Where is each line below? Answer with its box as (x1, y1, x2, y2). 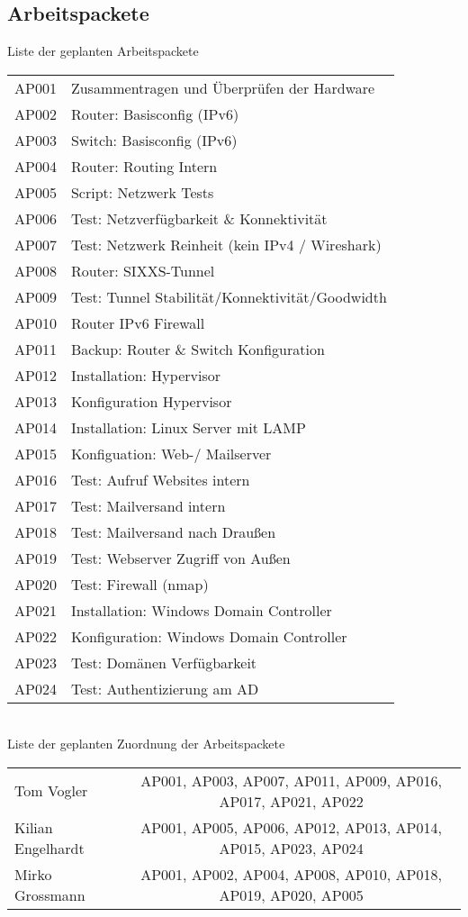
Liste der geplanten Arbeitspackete (7, 41, 199, 60)
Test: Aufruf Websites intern (70, 468, 250, 490)
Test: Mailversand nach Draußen (70, 521, 276, 542)
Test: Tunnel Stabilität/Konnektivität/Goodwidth (70, 286, 387, 307)
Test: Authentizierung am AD (70, 677, 259, 699)
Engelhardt (14, 837, 85, 858)
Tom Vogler (14, 780, 88, 802)
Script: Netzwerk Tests (70, 181, 214, 203)
